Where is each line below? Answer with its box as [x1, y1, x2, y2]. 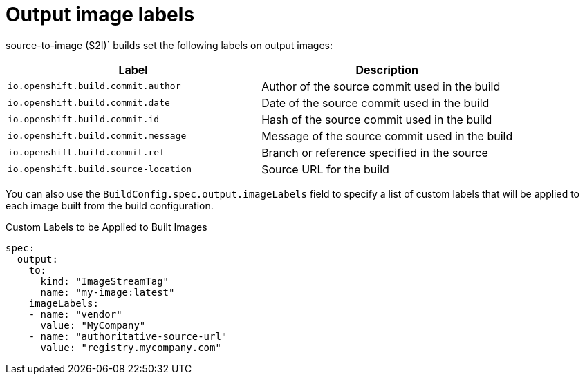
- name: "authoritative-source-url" [28, 330, 228, 342]
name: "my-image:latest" [40, 286, 175, 298]
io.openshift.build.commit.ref [8, 147, 165, 158]
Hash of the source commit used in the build [261, 112, 492, 126]
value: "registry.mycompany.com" [40, 341, 221, 353]
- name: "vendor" [28, 308, 122, 320]
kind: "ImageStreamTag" [40, 275, 169, 287]
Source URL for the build [261, 162, 389, 176]
